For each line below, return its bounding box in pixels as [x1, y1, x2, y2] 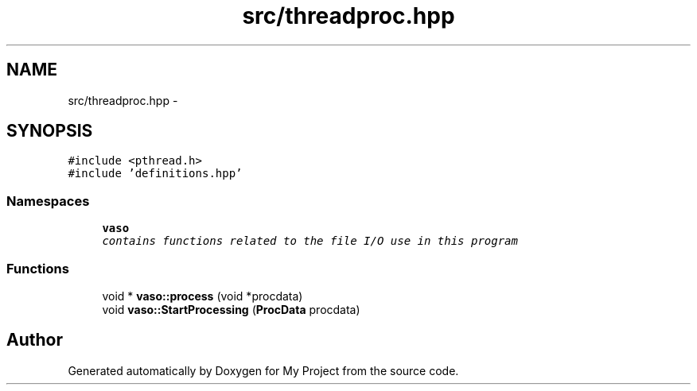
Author [6, 330, 63, 350]
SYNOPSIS [6, 121, 93, 141]
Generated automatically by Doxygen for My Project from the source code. [68, 363, 459, 377]
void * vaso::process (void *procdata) [102, 288, 303, 303]
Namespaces [6, 192, 90, 209]
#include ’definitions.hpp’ [68, 167, 243, 180]
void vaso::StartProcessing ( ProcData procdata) [102, 302, 360, 316]
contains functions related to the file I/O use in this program [102, 234, 518, 248]
